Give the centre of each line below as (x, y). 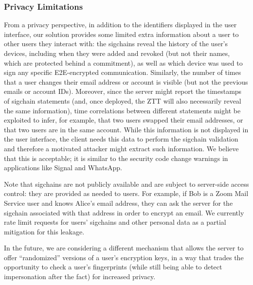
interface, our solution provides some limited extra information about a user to (121, 34)
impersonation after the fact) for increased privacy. (80, 276)
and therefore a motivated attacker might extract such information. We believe (121, 148)
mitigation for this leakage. (44, 231)
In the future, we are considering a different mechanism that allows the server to (124, 248)
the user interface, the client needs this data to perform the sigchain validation (121, 139)
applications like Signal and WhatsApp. (63, 168)
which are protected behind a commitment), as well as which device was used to (123, 62)
